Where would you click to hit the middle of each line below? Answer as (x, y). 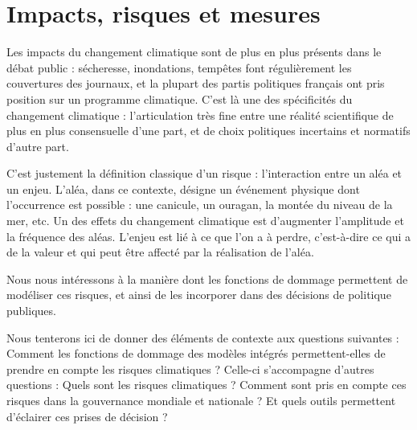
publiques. (31, 311)
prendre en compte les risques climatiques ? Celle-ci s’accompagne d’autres (190, 369)
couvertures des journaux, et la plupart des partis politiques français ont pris (196, 83)
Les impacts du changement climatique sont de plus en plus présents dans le (194, 52)
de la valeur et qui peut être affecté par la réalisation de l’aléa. (160, 252)
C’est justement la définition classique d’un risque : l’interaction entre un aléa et (204, 173)
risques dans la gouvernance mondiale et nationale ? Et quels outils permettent (201, 400)
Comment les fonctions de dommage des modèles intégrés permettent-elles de (196, 353)
